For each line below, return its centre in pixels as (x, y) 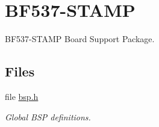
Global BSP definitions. (48, 116)
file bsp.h (22, 96)
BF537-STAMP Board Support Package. (80, 39)
